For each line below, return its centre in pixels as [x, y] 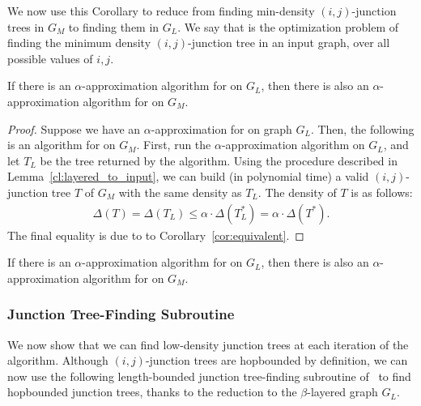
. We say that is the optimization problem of [288, 26]
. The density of [297, 192]
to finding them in [114, 26]
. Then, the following [362, 128]
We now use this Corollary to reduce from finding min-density [161, 11]
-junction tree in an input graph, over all [289, 43]
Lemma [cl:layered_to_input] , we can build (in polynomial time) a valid [188, 176]
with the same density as [180, 192]
